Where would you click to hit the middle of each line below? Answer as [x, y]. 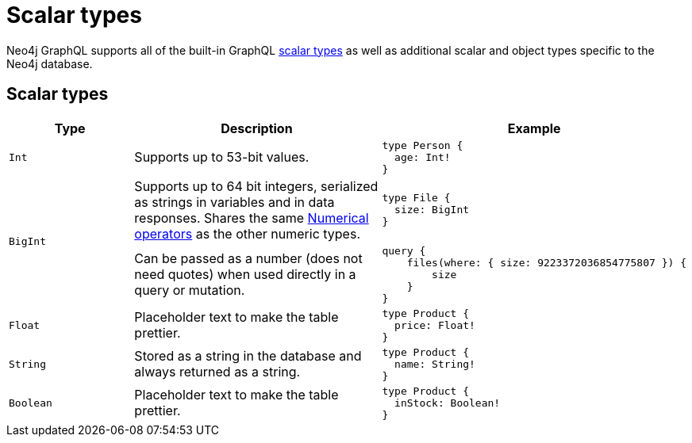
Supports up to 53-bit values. [222, 157]
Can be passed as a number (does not [248, 259]
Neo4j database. [50, 63]
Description [257, 128]
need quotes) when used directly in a [245, 275]
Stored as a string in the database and [248, 356]
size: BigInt [432, 210]
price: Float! [435, 325]
